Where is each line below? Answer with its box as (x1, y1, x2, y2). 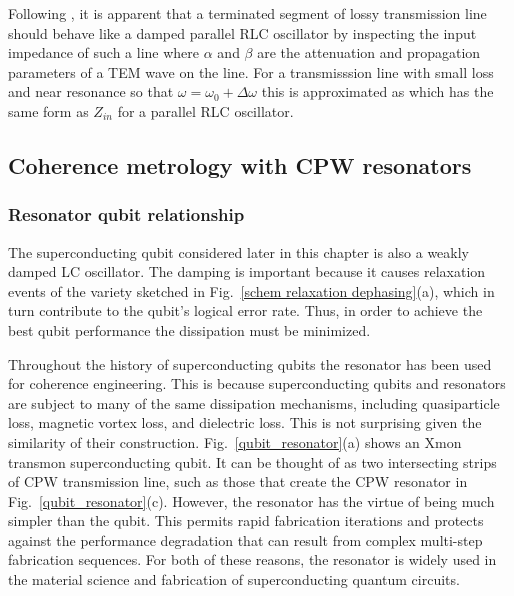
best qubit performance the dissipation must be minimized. (8, 319, 371, 340)
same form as (8, 100, 89, 121)
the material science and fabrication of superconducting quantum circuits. (8, 569, 460, 590)
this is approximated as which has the (261, 81, 494, 102)
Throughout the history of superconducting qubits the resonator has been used (8, 353, 492, 374)
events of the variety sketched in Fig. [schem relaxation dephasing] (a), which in (8, 280, 495, 301)
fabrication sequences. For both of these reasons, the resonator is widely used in (8, 549, 497, 570)
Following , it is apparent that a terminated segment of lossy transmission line (8, 3, 487, 23)
